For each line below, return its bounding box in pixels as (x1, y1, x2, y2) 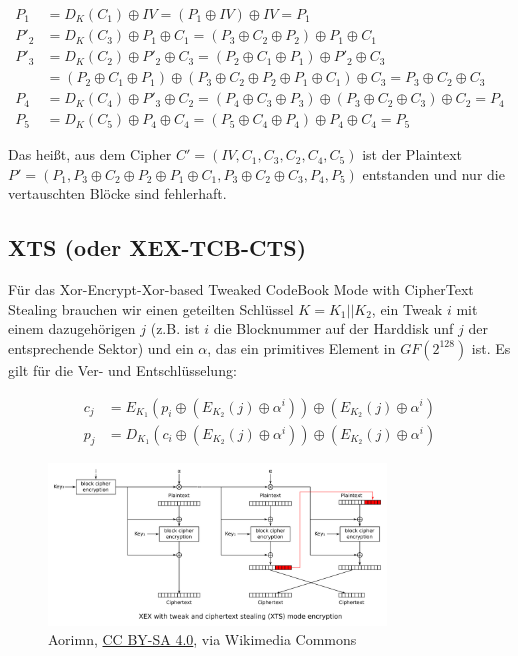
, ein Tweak (371, 298, 443, 319)
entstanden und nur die (362, 163, 505, 184)
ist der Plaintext (362, 144, 463, 165)
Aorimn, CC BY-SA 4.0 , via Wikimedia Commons (48, 629, 357, 650)
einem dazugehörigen (8, 318, 136, 339)
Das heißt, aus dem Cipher (8, 144, 172, 165)
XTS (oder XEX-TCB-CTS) (8, 232, 307, 263)
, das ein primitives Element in (207, 337, 396, 358)
